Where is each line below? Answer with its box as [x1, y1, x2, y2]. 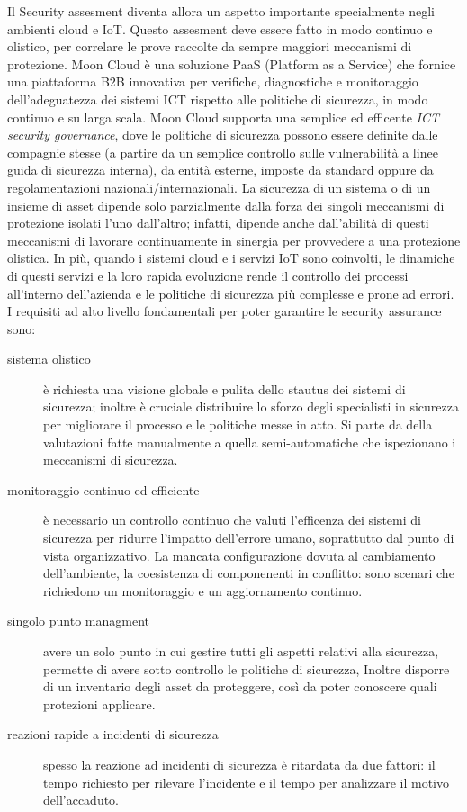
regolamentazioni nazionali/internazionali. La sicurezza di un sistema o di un [7, 177, 431, 196]
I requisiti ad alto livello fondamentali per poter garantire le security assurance [7, 302, 442, 320]
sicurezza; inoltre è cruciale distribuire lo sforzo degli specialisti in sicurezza [43, 397, 459, 416]
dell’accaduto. [43, 790, 120, 809]
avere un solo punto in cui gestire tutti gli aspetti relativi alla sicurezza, [43, 642, 439, 660]
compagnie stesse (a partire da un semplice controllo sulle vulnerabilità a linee [7, 142, 438, 161]
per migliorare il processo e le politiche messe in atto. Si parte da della [43, 415, 433, 434]
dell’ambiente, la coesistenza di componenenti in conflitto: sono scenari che [43, 564, 454, 582]
